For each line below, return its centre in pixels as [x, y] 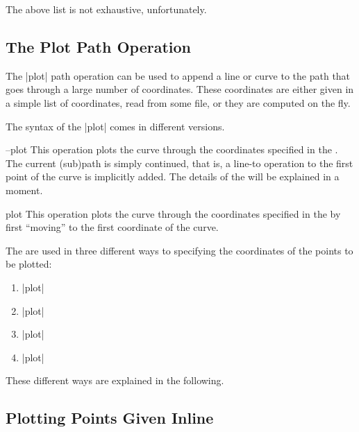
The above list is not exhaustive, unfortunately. [106, 9]
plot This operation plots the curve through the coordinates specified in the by [173, 213]
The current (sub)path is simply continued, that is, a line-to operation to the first [179, 163]
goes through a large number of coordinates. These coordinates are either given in [180, 89]
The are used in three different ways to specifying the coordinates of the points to [179, 250]
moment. [24, 190]
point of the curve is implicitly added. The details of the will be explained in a [173, 176]
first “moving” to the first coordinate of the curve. [112, 227]
